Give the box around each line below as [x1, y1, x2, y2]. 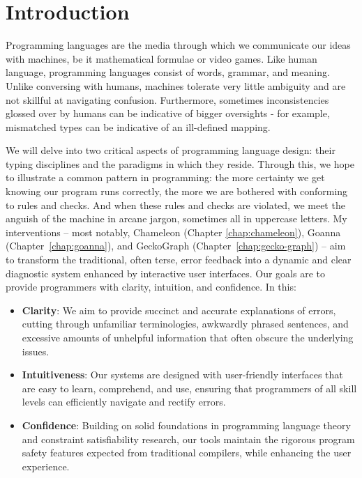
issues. [22, 344, 50, 358]
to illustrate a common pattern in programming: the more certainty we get [6, 170, 325, 185]
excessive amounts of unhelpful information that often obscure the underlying [22, 330, 354, 344]
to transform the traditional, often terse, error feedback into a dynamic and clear [6, 252, 352, 267]
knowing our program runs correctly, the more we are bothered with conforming [6, 184, 348, 199]
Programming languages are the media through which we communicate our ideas [6, 38, 351, 52]
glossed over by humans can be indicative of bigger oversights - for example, [6, 106, 330, 121]
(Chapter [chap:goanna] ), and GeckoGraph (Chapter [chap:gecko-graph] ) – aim [6, 238, 346, 253]
